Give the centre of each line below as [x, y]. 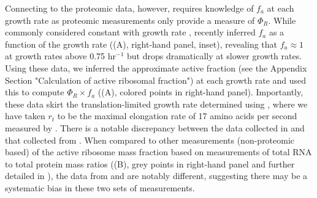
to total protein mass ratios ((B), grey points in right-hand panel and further [150, 163]
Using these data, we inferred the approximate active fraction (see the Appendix [156, 68]
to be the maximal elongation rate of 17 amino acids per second [177, 116]
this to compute [35, 92]
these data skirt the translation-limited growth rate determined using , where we [156, 104]
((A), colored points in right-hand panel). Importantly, [201, 92]
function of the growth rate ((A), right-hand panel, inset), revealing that [141, 44]
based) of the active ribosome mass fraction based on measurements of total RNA [158, 152]
